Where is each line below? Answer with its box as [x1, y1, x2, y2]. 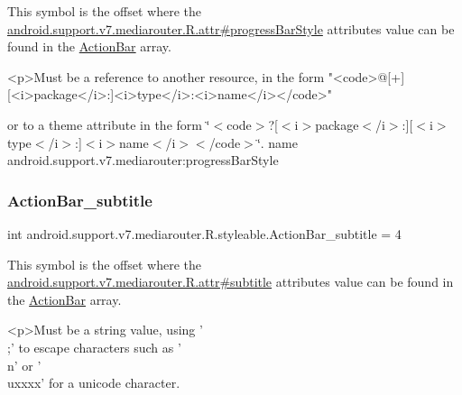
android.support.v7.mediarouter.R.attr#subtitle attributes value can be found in [7, 272, 454, 291]
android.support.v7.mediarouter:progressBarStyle [7, 151, 279, 170]
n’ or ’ [7, 355, 42, 374]
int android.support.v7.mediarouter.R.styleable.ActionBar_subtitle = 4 [7, 224, 402, 243]
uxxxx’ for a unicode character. [7, 373, 180, 392]
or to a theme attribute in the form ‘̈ [7, 115, 210, 133]
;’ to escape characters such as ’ [7, 337, 181, 356]
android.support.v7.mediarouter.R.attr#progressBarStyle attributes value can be [7, 19, 455, 38]
